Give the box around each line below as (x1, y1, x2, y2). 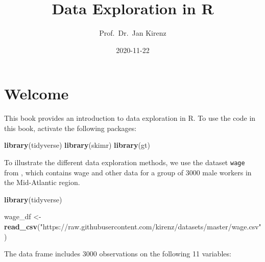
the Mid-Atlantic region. (4, 177, 80, 188)
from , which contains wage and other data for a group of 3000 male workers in (4, 167, 252, 177)
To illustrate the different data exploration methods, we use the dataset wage (4, 157, 245, 168)
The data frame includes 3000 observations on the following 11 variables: (4, 248, 231, 259)
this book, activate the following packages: (4, 122, 137, 133)
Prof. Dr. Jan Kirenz (99, 28, 166, 38)
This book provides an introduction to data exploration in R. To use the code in (4, 113, 256, 123)
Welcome (4, 83, 69, 104)
